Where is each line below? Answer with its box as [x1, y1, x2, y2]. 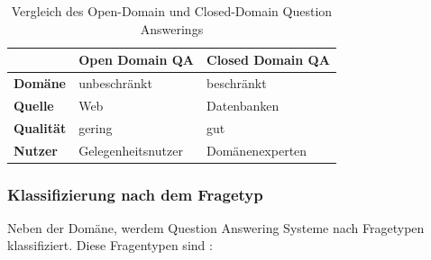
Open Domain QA [78, 50, 195, 69]
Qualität [14, 118, 67, 137]
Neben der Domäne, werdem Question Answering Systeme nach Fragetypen [7, 218, 425, 237]
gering [78, 118, 113, 137]
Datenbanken [206, 95, 280, 114]
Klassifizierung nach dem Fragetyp [7, 183, 263, 205]
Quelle [14, 95, 54, 114]
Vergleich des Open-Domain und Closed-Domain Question [11, 2, 333, 20]
